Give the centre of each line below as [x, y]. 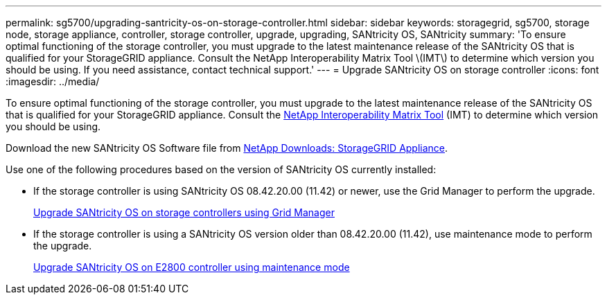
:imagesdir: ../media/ [53, 81]
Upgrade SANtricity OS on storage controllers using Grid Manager [184, 212]
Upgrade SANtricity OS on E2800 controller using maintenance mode [192, 267]
